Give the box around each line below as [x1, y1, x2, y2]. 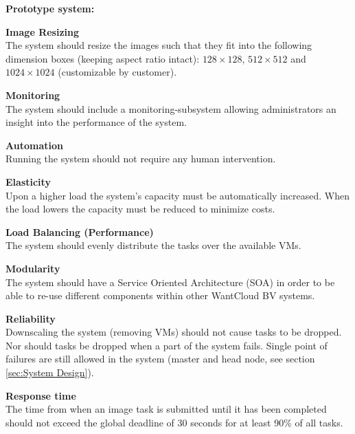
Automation [5, 138, 63, 152]
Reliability [5, 311, 56, 325]
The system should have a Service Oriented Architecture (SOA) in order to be [5, 274, 335, 289]
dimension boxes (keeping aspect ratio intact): [5, 51, 200, 65]
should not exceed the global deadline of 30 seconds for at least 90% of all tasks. [5, 415, 343, 429]
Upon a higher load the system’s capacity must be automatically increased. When [5, 188, 350, 202]
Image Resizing [5, 24, 80, 39]
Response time [5, 388, 76, 402]
